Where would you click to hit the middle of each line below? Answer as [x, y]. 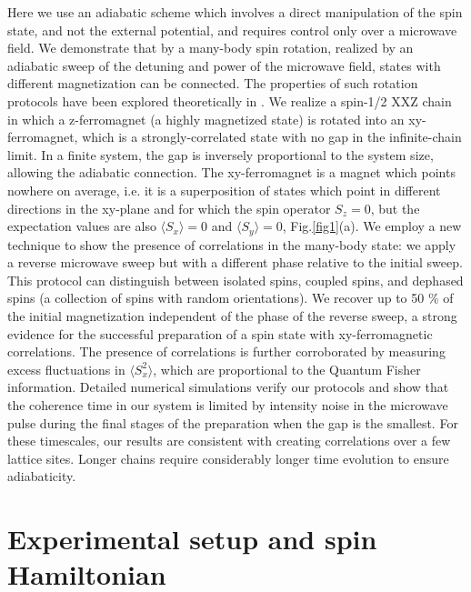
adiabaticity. [42, 476]
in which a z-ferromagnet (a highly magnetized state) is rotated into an [206, 119]
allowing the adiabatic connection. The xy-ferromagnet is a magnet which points [231, 172]
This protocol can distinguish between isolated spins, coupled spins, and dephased [235, 280]
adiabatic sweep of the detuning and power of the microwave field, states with [224, 65]
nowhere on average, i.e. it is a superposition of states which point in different [224, 190]
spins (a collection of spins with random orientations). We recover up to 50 [216, 298]
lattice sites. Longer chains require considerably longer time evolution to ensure [228, 458]
